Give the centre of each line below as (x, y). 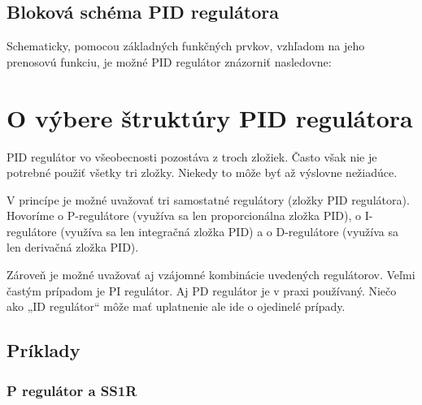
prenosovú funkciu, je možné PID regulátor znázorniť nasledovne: (169, 61)
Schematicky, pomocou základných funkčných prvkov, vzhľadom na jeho (186, 46)
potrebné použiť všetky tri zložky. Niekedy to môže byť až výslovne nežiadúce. (202, 172)
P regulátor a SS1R (72, 390)
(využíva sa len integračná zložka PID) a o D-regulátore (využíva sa (229, 231)
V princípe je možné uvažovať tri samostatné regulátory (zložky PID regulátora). (208, 199)
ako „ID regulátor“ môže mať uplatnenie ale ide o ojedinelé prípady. (176, 306)
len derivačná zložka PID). (73, 247)
